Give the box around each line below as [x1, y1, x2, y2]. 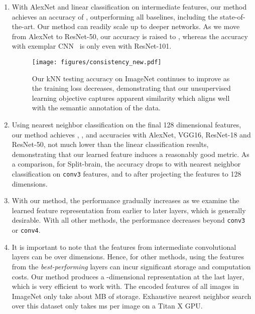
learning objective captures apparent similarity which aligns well [32, 92, 230, 103]
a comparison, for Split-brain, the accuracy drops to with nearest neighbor [12, 159, 241, 169]
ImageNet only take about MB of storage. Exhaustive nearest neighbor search [12, 290, 251, 301]
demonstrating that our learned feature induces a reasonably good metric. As [12, 148, 249, 159]
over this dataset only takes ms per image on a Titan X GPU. [12, 300, 203, 311]
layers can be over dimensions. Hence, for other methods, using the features [12, 251, 244, 262]
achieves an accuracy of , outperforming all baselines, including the [12, 11, 218, 22]
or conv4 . [12, 225, 41, 235]
